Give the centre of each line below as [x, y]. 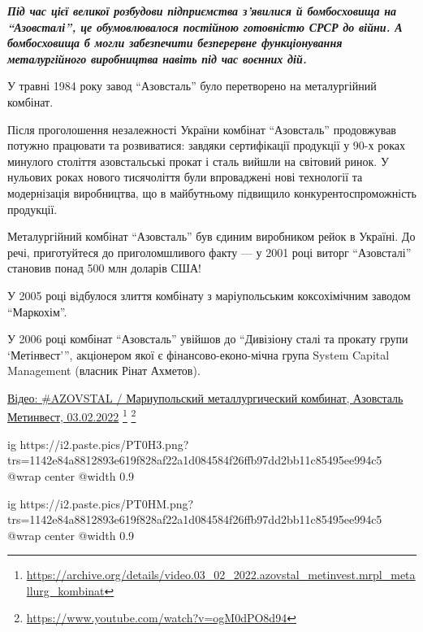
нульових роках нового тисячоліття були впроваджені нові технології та [185, 177]
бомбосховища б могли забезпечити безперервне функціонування [175, 43]
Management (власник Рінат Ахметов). [104, 370]
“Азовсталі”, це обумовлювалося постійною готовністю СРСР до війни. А [205, 26]
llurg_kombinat [65, 590]
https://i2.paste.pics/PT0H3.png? [104, 444]
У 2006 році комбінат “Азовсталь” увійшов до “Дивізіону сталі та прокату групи [208, 339]
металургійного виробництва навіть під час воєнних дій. [157, 58]
